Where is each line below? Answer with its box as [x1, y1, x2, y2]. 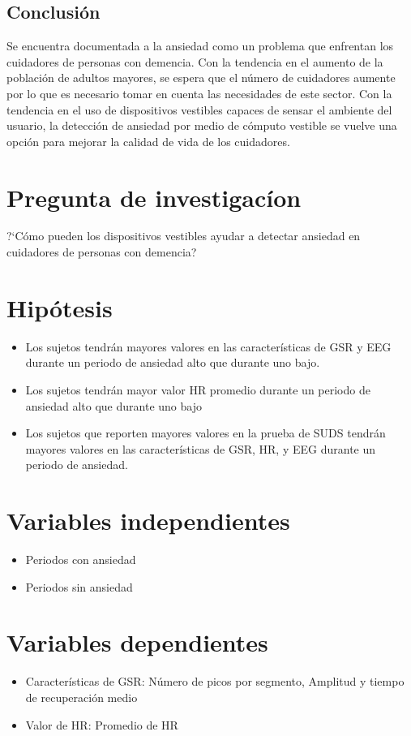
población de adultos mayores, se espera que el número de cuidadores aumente [6, 69, 396, 86]
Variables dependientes [6, 626, 268, 659]
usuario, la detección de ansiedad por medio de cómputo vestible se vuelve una [6, 117, 397, 134]
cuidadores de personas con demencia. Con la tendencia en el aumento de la [6, 53, 383, 70]
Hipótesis [6, 291, 113, 324]
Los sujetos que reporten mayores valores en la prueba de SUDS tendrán [25, 424, 386, 441]
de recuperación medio [25, 688, 138, 705]
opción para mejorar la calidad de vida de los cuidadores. [6, 132, 290, 149]
